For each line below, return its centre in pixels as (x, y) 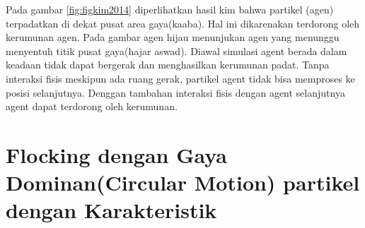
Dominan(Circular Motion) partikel (183, 182)
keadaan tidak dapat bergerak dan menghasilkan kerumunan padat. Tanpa (168, 65)
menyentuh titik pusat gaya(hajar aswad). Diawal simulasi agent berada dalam (176, 50)
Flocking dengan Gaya (116, 154)
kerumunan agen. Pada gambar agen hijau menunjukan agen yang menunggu (173, 37)
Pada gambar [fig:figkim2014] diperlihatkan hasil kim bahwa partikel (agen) (170, 9)
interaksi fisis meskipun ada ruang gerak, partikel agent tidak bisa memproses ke (180, 78)
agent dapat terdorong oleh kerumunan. (92, 106)
